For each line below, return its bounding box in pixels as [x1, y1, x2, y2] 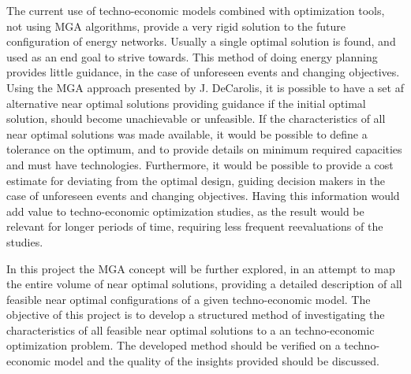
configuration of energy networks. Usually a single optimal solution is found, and [6, 33, 396, 50]
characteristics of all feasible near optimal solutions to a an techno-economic [6, 321, 375, 338]
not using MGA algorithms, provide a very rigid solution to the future [6, 17, 346, 34]
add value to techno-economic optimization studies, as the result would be [6, 202, 364, 219]
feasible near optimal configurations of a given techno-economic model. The [6, 291, 371, 307]
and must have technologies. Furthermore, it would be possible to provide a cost [6, 156, 394, 172]
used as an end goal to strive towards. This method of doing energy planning [6, 48, 378, 65]
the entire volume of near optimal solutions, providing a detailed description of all [6, 276, 402, 292]
